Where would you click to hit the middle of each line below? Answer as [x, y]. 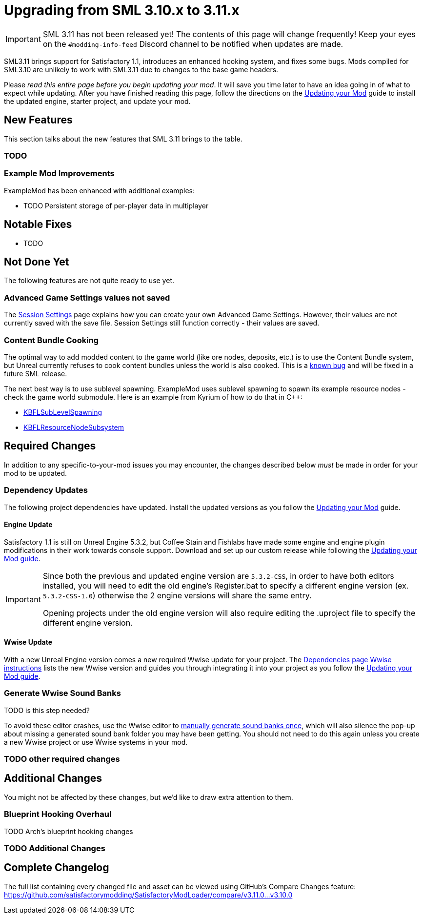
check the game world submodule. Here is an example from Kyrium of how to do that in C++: [153, 397]
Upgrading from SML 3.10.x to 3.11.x [122, 10]
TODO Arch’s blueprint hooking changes [69, 831]
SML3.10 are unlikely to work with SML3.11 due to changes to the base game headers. [141, 69]
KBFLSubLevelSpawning [63, 412]
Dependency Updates [46, 490]
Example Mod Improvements [59, 173]
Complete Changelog [57, 868]
